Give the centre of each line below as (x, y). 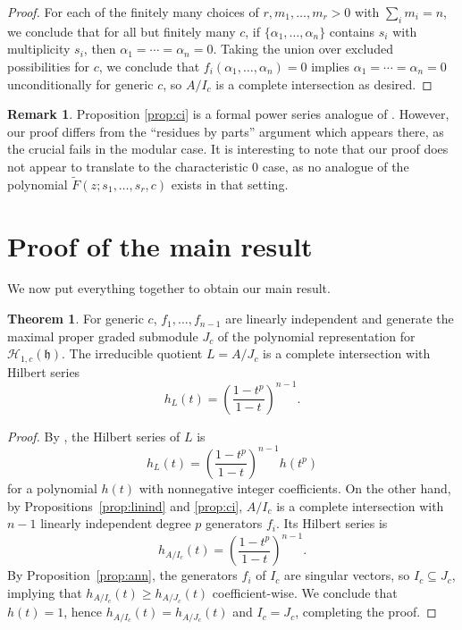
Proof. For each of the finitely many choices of (133, 12)
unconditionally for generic (80, 84)
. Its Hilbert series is (332, 523)
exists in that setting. (230, 184)
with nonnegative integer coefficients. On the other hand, (295, 487)
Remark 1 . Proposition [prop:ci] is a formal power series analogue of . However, (228, 114)
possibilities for (49, 66)
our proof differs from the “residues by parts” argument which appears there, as (226, 131)
